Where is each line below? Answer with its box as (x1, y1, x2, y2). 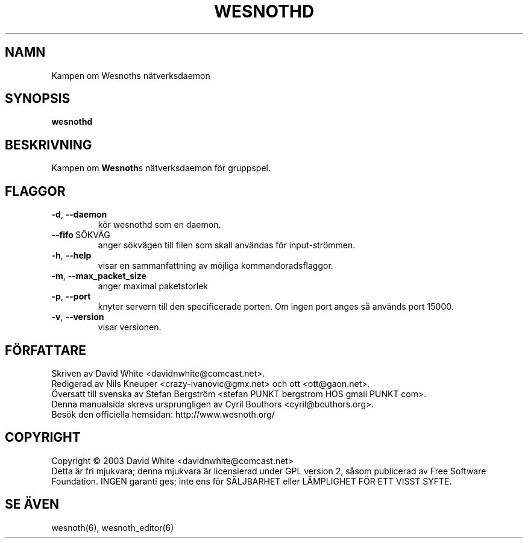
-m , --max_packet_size (51, 271, 146, 281)
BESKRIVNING (5, 137, 92, 152)
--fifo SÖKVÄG (51, 230, 110, 240)
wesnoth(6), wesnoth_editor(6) (51, 522, 174, 533)
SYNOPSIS (5, 91, 71, 107)
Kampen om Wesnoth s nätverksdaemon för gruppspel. (51, 163, 271, 174)
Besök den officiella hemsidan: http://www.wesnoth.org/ (51, 409, 275, 419)
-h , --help (51, 250, 92, 261)
